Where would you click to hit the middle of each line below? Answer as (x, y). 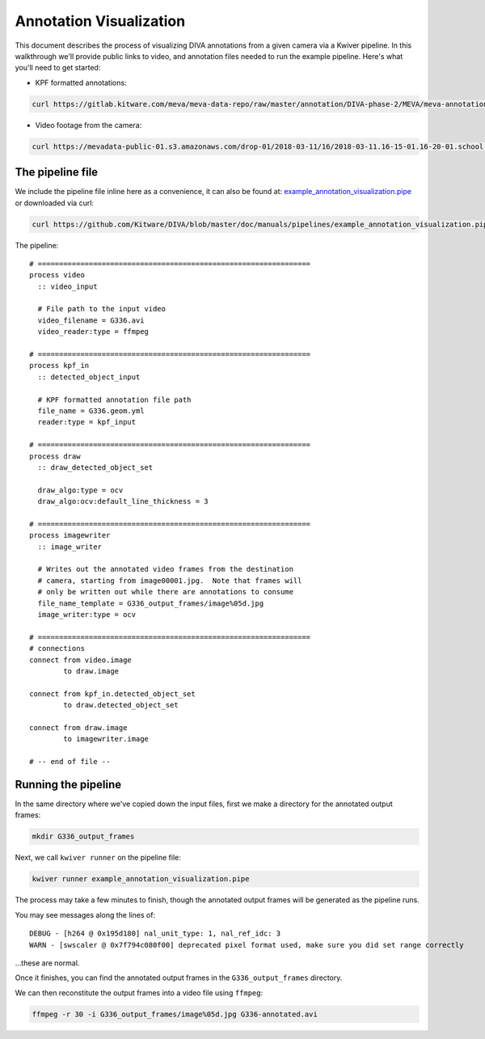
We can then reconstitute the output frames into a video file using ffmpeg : (139, 993)
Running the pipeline (68, 784)
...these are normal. (47, 963)
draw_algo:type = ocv (80, 490)
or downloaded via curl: (55, 203)
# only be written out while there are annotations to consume (166, 592)
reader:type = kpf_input (87, 422)
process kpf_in (59, 365)
